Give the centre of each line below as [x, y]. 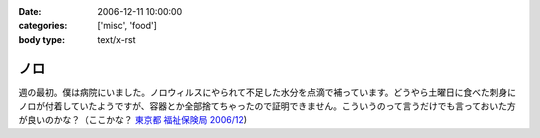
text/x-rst [116, 39]
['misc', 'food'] [127, 26]
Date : [30, 11]
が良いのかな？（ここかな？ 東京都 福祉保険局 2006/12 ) [133, 120]
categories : [43, 26]
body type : [41, 39]
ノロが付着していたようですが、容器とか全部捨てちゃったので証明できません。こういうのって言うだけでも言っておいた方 [267, 106]
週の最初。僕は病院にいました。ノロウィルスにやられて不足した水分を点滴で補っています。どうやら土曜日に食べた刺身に [267, 92]
